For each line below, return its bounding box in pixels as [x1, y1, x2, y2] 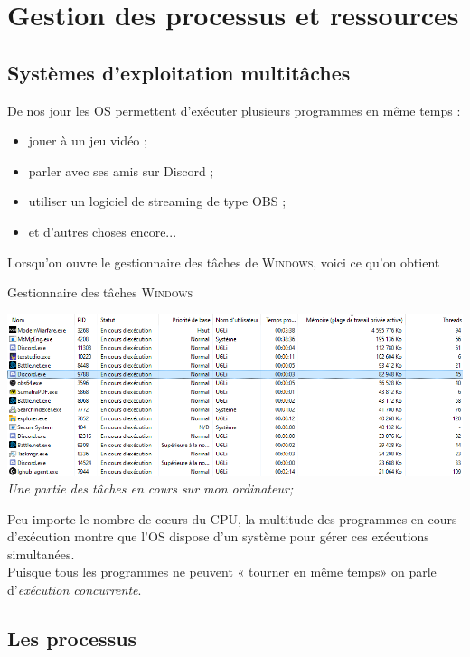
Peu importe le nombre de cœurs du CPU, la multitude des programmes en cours [7, 509, 457, 528]
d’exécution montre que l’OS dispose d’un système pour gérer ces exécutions [7, 527, 429, 546]
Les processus [7, 624, 137, 652]
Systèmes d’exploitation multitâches [7, 58, 351, 86]
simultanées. [7, 544, 75, 563]
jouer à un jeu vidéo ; [28, 131, 147, 150]
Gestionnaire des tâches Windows [7, 283, 193, 302]
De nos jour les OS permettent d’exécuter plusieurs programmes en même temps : [7, 100, 461, 119]
